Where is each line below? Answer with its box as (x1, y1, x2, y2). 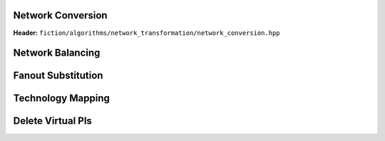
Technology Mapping (13, 93, 110, 105)
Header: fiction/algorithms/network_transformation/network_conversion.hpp (13, 28, 280, 37)
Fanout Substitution (13, 70, 103, 82)
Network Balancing (13, 47, 101, 59)
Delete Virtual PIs (13, 115, 93, 127)
